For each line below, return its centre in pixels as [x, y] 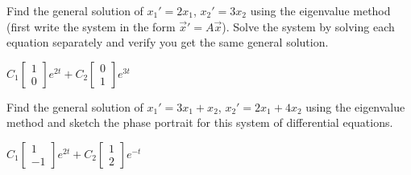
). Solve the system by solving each [308, 26]
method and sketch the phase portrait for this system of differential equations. [200, 122]
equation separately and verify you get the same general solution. [168, 42]
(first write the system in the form [91, 26]
